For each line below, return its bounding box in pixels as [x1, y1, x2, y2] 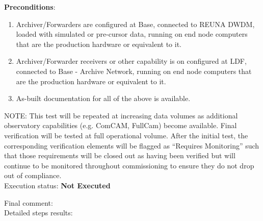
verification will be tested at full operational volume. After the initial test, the [4, 130, 248, 140]
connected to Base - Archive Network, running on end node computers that [16, 65, 252, 76]
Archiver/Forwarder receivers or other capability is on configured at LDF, [16, 56, 247, 66]
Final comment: [4, 197, 53, 208]
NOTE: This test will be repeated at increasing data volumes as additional [4, 110, 238, 120]
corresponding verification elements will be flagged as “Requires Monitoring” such [4, 140, 259, 151]
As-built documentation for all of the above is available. [16, 93, 191, 104]
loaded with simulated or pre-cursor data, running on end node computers [16, 29, 248, 39]
